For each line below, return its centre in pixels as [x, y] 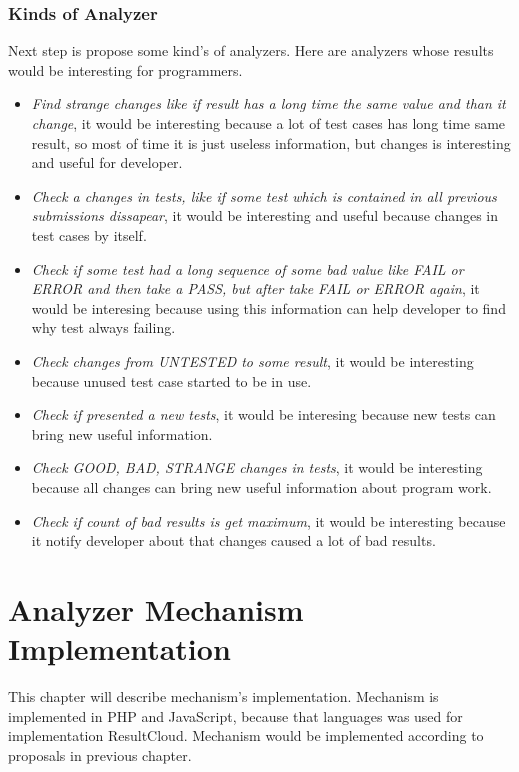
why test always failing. [103, 327]
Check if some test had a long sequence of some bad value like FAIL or [247, 268]
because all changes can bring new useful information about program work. [261, 486]
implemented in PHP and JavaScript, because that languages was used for [235, 715]
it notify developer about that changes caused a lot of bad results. [233, 540]
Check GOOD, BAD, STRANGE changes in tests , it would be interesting [257, 467]
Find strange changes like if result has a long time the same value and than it [268, 103]
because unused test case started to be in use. [171, 380]
